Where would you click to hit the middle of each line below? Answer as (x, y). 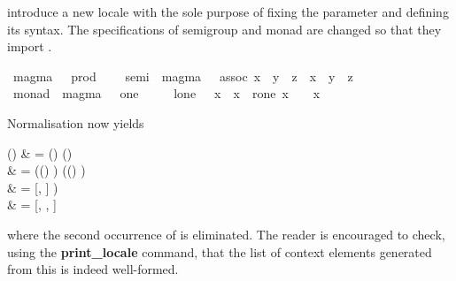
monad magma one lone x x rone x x (166, 93)
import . (30, 46)
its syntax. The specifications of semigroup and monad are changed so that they (224, 29)
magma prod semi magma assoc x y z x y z (183, 76)
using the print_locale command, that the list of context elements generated (220, 251)
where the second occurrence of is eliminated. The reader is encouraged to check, (226, 234)
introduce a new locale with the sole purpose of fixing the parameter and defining (228, 11)
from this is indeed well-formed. (93, 269)
